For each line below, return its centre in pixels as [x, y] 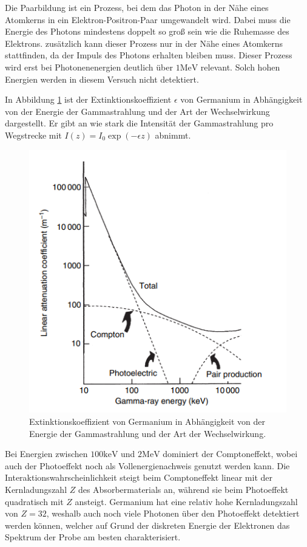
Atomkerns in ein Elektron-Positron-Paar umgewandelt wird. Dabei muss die [148, 19]
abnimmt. [173, 135]
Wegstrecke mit [33, 135]
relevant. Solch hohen [240, 67]
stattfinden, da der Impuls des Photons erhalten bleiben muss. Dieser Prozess [149, 55]
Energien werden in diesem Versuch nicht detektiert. [102, 79]
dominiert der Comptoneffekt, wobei [230, 454]
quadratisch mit [34, 501]
